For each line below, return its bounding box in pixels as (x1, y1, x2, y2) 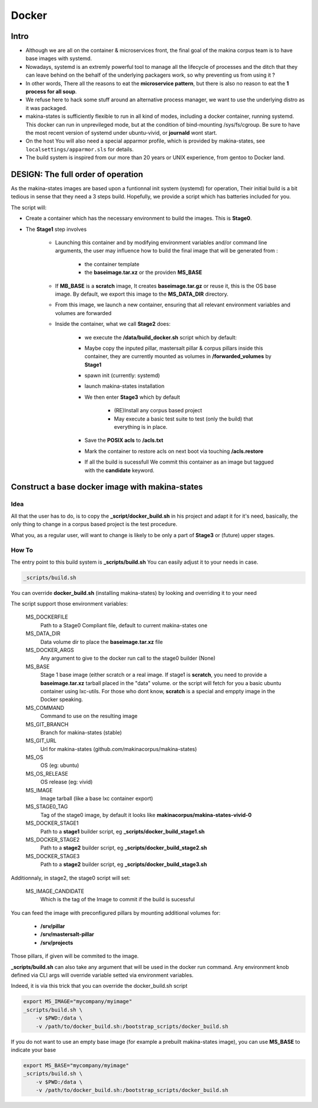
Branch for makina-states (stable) (40, 729, 122, 736)
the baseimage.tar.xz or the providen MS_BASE (84, 269, 203, 276)
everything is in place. (114, 424, 168, 431)
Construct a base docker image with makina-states (11, 482, 203, 492)
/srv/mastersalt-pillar (40, 931, 94, 938)
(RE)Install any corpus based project (114, 407, 203, 414)
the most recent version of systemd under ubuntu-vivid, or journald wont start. (25, 129, 217, 136)
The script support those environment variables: (11, 600, 128, 607)
